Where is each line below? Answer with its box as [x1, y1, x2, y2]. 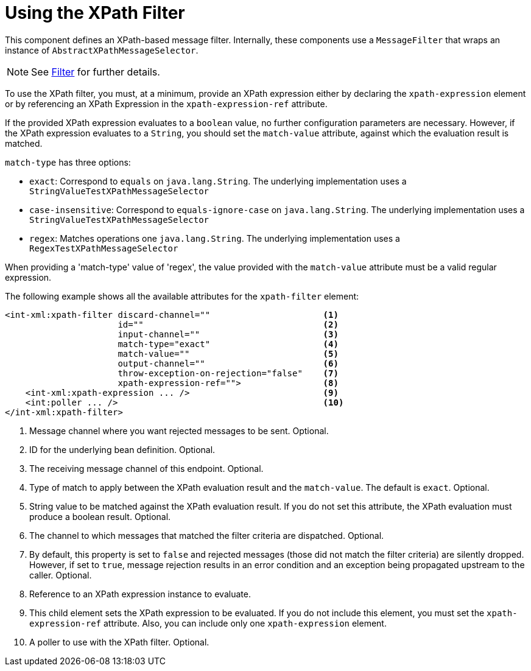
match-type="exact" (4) [118, 339, 339, 349]
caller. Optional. [29, 569, 92, 580]
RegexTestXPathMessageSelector [29, 243, 178, 253]
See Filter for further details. [31, 65, 160, 78]
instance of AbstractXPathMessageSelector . [5, 44, 199, 55]
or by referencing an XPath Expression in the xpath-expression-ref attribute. [5, 98, 328, 109]
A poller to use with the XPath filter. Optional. [29, 636, 209, 647]
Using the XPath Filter [5, 2, 185, 23]
